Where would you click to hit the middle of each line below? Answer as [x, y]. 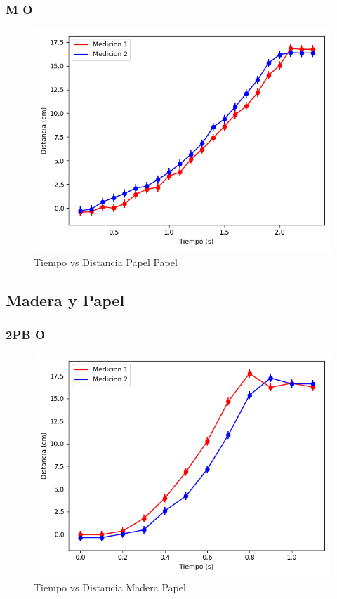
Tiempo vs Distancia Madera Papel [110, 587]
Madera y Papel [65, 299]
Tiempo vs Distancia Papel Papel [106, 262]
